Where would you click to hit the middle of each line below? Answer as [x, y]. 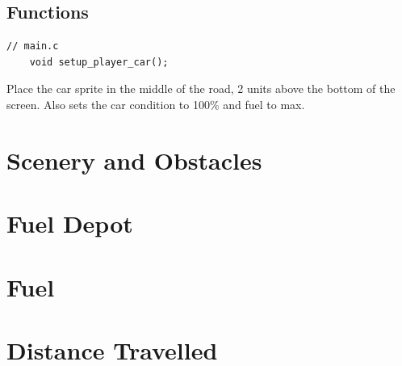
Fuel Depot [70, 223]
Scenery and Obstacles [134, 160]
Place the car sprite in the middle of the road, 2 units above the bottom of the [201, 88]
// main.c [33, 46]
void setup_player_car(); [99, 62]
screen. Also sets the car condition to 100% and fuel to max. [156, 104]
